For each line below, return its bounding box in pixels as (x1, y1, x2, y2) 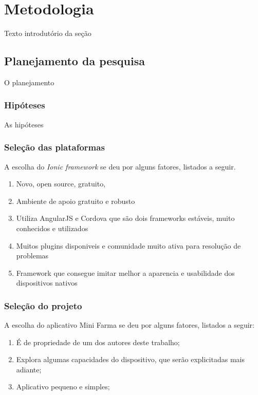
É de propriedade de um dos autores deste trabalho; (16, 336, 180, 347)
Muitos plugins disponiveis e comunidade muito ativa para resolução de (16, 240, 241, 251)
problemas (16, 250, 49, 261)
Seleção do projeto (4, 299, 82, 312)
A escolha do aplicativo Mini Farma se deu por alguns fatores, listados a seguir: (4, 319, 255, 330)
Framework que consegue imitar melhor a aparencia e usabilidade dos (16, 267, 235, 278)
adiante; (16, 364, 42, 374)
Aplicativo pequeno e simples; (16, 381, 110, 392)
